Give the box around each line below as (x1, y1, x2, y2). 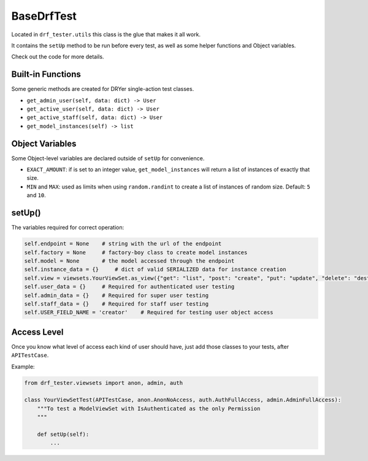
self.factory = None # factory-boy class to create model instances (24, 249, 248, 256)
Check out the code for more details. (11, 53, 104, 61)
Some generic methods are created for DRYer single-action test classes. (11, 85, 194, 93)
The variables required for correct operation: (11, 224, 125, 231)
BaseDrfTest (11, 9, 77, 23)
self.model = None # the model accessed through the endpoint (24, 257, 235, 264)
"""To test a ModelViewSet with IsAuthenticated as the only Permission (37, 405, 261, 412)
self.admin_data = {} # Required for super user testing (24, 292, 209, 299)
